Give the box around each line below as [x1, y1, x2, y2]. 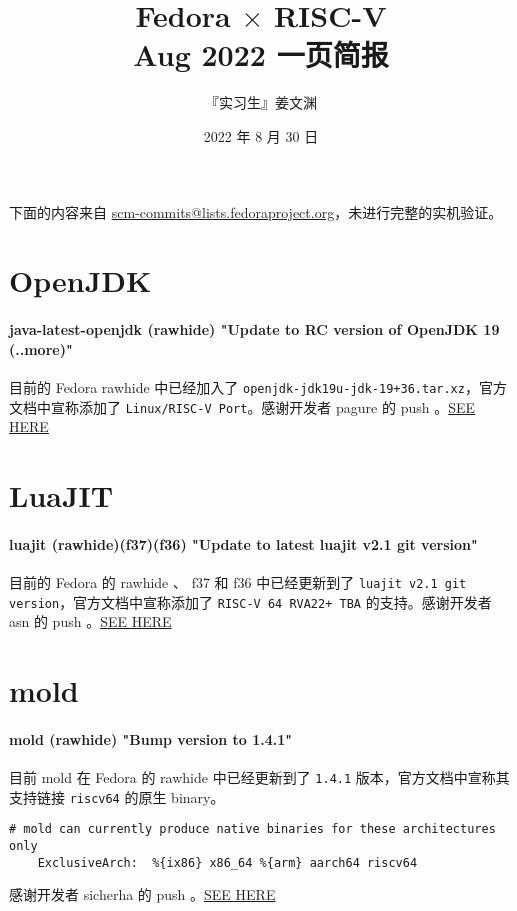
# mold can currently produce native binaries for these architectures [9, 822, 496, 837]
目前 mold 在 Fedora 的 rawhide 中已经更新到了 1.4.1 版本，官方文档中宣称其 [9, 767, 510, 788]
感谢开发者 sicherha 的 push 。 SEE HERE [9, 884, 276, 905]
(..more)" [9, 338, 73, 359]
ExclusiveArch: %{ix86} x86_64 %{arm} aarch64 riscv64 [37, 855, 418, 870]
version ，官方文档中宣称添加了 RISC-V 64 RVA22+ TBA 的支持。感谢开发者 [9, 591, 492, 612]
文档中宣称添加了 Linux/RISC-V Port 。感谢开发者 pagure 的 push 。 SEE [9, 396, 476, 417]
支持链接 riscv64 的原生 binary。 [9, 786, 225, 807]
